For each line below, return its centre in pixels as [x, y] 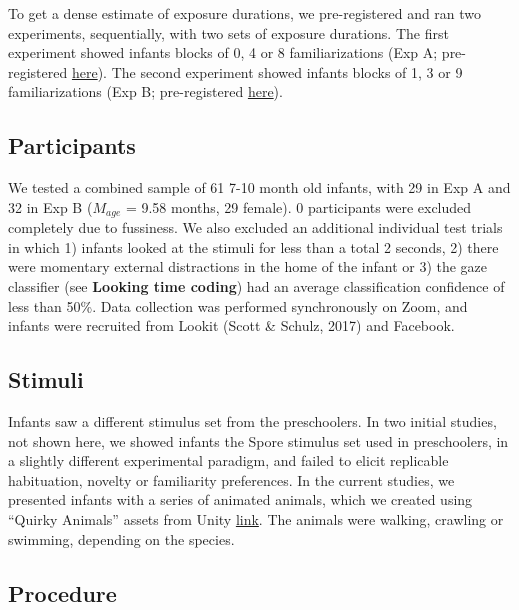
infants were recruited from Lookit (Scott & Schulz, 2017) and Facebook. [231, 325]
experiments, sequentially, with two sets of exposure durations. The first [228, 32]
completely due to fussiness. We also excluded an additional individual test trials [255, 227]
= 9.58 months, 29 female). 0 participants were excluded [298, 206]
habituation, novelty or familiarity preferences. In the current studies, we [231, 479]
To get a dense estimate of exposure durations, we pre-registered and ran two [245, 13]
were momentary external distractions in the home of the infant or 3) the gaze [248, 266]
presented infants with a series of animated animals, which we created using [240, 499]
